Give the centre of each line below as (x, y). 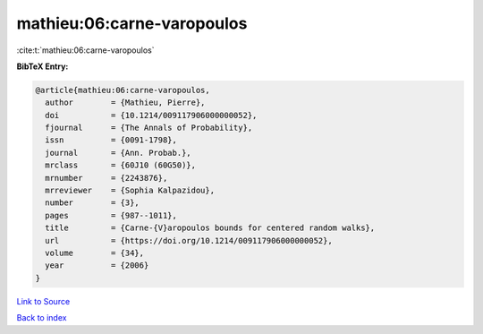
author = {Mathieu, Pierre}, (125, 103)
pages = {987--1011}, (111, 215)
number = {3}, (93, 203)
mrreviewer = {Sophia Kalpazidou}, (130, 191)
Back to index (42, 318)
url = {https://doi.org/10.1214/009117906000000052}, (189, 240)
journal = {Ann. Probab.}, (118, 153)
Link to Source (43, 301)
